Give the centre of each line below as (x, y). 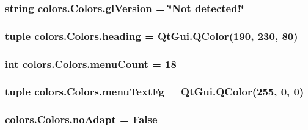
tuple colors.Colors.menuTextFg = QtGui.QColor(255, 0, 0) (155, 91)
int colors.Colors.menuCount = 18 (91, 63)
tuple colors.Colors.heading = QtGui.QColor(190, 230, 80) (152, 36)
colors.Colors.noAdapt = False (81, 119)
